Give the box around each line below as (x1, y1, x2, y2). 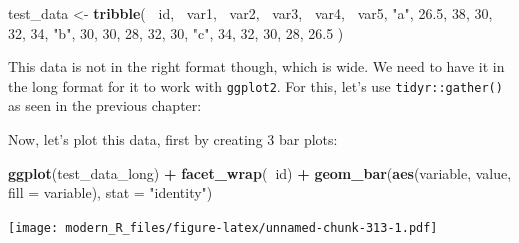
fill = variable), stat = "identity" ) (8, 182, 213, 203)
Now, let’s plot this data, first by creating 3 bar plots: (8, 129, 338, 150)
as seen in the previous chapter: (8, 95, 202, 116)
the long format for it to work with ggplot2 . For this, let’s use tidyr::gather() (8, 75, 503, 96)
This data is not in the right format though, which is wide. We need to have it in (8, 56, 505, 77)
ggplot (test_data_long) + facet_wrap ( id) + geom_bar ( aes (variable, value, (8, 162, 512, 183)
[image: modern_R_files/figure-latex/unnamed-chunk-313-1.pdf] (8, 220, 438, 235)
